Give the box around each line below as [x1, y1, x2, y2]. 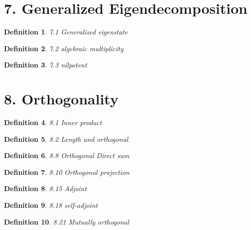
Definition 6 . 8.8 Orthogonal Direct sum [4, 150, 130, 161]
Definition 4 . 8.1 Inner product [4, 117, 102, 128]
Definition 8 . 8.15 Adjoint [4, 183, 87, 194]
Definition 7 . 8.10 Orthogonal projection [4, 166, 130, 177]
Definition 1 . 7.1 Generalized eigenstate [4, 27, 128, 37]
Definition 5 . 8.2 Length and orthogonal [4, 133, 128, 144]
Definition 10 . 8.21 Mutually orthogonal [4, 216, 129, 227]
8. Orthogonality [4, 89, 118, 109]
